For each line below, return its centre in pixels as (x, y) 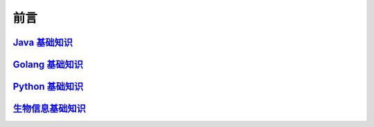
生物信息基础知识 (49, 109)
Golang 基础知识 (48, 65)
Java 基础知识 (43, 42)
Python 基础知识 (48, 87)
